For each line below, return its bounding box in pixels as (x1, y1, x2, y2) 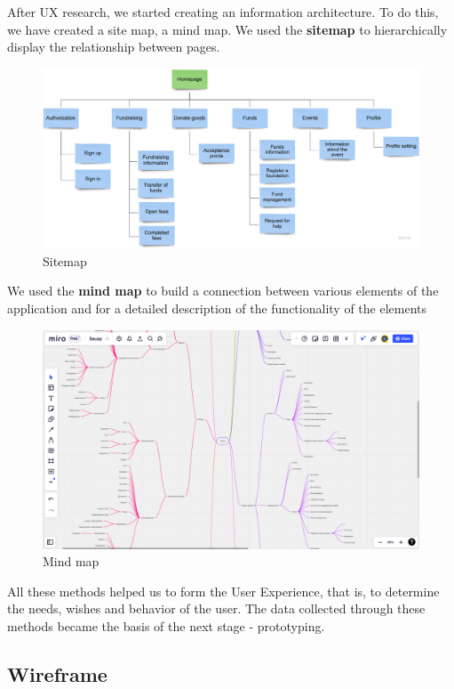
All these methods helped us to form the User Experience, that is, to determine (7, 581, 440, 600)
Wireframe (7, 660, 108, 687)
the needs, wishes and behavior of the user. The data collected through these (7, 599, 426, 618)
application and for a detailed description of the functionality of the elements (7, 299, 426, 318)
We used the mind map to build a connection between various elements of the (7, 281, 439, 300)
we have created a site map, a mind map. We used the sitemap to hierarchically (7, 20, 448, 38)
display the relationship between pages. (7, 37, 220, 56)
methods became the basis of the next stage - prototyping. (7, 616, 325, 635)
